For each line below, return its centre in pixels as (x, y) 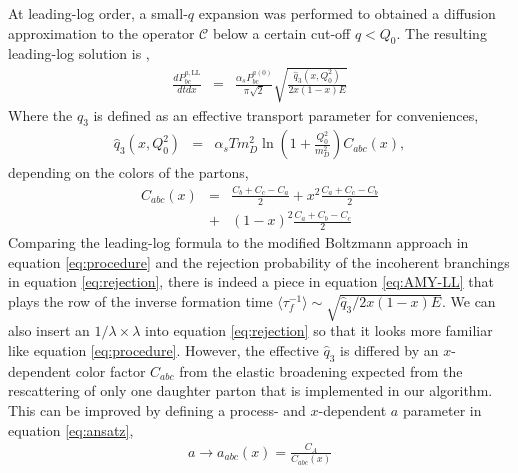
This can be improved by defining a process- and (157, 410)
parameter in (442, 410)
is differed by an (389, 350)
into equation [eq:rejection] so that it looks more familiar (319, 330)
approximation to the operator (101, 32)
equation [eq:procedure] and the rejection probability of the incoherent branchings (259, 261)
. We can (468, 300)
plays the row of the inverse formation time (140, 300)
